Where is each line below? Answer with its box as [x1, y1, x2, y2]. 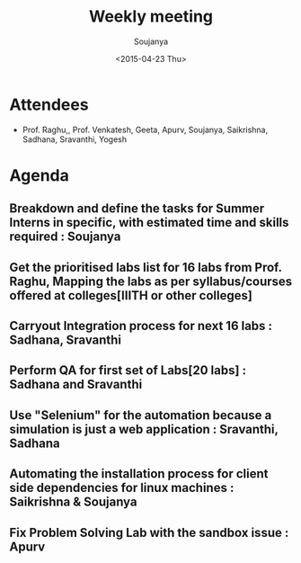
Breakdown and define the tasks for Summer [9, 201, 265, 217]
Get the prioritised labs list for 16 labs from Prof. [9, 259, 282, 275]
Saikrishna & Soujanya [9, 495, 137, 510]
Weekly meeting [88, 6, 214, 27]
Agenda [9, 165, 69, 185]
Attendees [9, 94, 89, 114]
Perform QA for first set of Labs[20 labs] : [9, 362, 247, 379]
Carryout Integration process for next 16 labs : [9, 318, 272, 334]
